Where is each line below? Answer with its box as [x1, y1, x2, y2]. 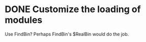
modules [5, 14, 43, 26]
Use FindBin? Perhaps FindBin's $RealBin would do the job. [5, 31, 129, 37]
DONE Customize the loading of [5, 4, 141, 15]
